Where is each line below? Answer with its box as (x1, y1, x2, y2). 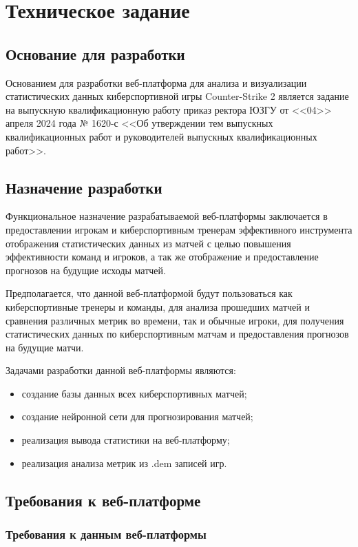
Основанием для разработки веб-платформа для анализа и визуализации (6, 75, 307, 90)
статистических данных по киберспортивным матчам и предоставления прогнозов (6, 327, 349, 341)
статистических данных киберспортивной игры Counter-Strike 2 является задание (6, 89, 349, 103)
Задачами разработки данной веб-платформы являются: (6, 363, 236, 378)
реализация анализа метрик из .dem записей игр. (21, 455, 227, 470)
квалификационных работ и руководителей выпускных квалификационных (6, 129, 317, 143)
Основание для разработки (6, 43, 185, 64)
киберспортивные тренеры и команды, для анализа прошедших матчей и (6, 299, 310, 313)
